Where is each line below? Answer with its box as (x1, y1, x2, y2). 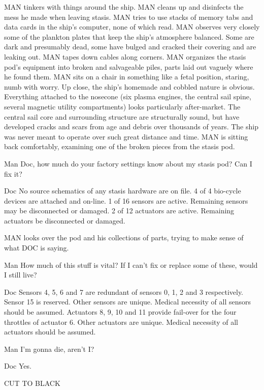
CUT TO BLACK (4, 378, 60, 388)
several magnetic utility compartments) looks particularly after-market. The (4, 101, 241, 112)
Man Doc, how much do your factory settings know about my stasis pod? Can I (4, 158, 252, 169)
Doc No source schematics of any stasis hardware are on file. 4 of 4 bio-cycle (4, 185, 241, 196)
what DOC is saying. (4, 242, 69, 253)
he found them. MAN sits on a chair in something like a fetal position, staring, (4, 71, 249, 82)
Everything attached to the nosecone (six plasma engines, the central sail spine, (4, 91, 251, 102)
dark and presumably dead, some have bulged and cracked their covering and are (4, 41, 256, 52)
